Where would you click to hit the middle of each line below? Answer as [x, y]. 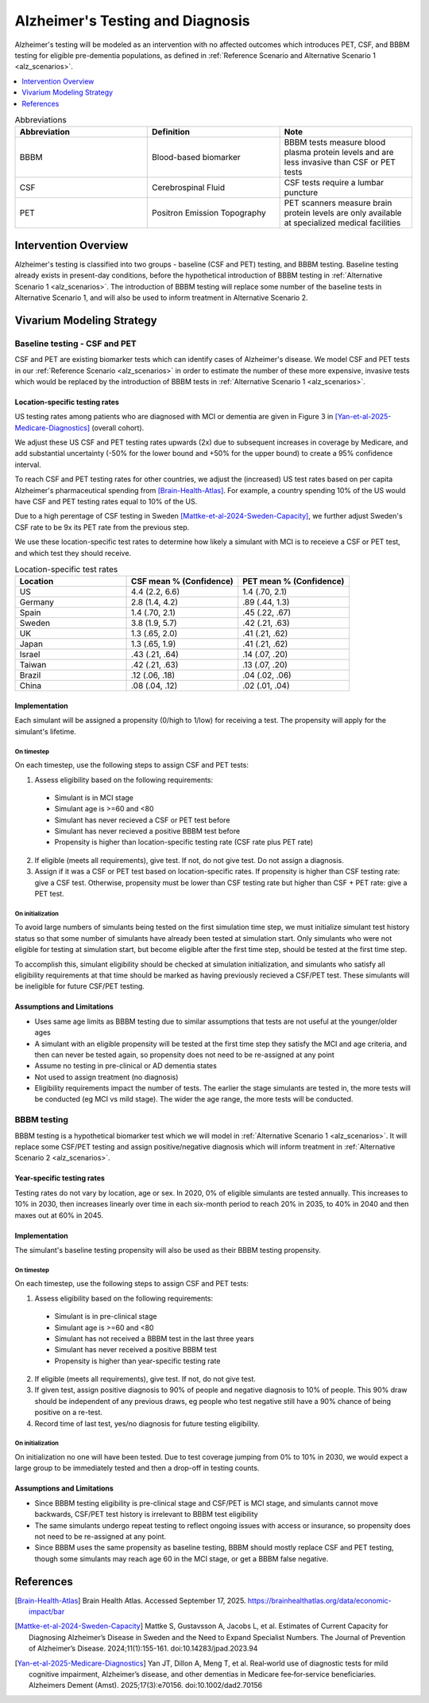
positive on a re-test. [69, 1413]
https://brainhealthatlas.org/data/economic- [320, 1600]
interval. [28, 465]
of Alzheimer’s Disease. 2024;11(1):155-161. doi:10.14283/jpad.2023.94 [143, 1649]
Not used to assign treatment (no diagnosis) [106, 1077]
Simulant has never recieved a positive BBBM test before [147, 831]
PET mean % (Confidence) [294, 581]
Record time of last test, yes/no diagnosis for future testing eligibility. [147, 1423]
